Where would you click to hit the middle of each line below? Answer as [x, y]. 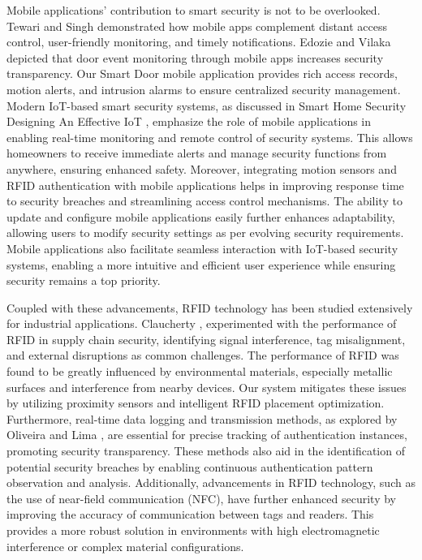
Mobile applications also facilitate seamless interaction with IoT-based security [202, 248]
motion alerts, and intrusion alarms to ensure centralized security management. [204, 89]
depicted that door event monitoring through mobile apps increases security [195, 57]
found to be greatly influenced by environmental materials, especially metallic [200, 371]
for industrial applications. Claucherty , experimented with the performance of [202, 323]
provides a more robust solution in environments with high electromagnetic [193, 530]
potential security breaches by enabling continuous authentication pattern [190, 466]
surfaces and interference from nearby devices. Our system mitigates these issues [207, 387]
